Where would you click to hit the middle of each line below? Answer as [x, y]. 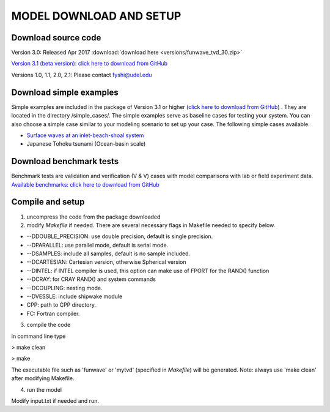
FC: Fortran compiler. [53, 313]
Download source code [56, 38]
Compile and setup [48, 202]
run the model [44, 389]
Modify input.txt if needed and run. [55, 400]
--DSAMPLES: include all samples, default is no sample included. [108, 253]
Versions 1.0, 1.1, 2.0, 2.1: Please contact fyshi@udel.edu [82, 75]
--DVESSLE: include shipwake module [75, 296]
